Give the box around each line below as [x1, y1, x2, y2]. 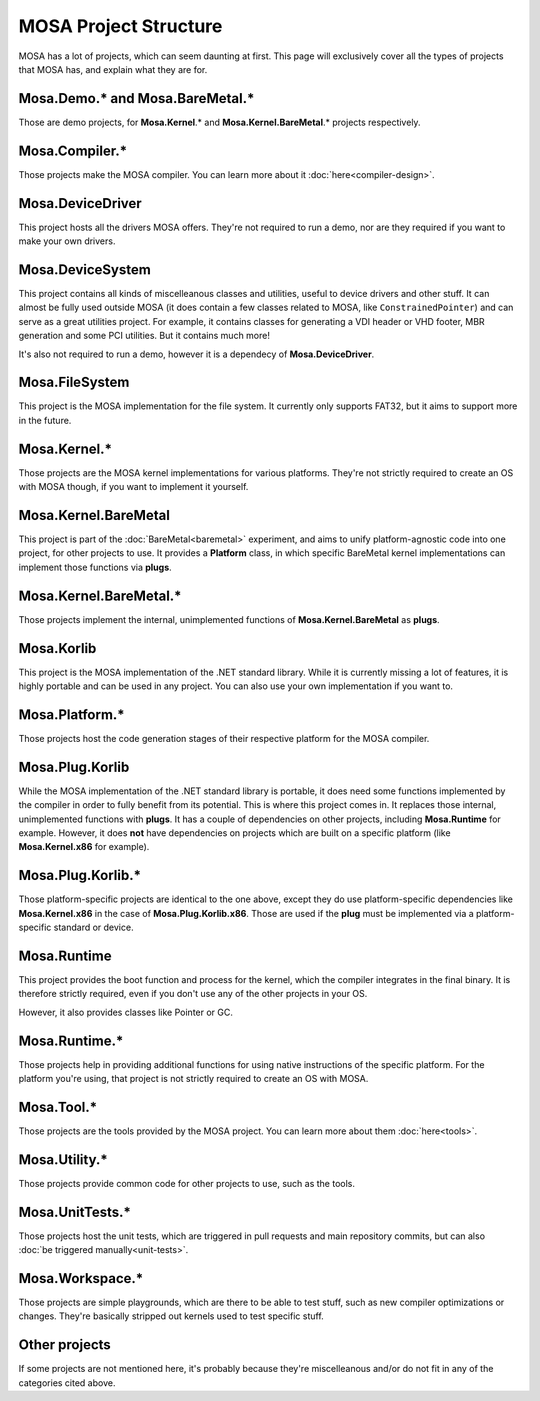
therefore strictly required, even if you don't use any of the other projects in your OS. [18, 988, 368, 1000]
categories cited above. [18, 1376, 116, 1389]
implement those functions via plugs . [18, 561, 172, 573]
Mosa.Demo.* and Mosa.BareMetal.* [18, 90, 255, 107]
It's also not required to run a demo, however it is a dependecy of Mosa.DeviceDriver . [18, 348, 375, 360]
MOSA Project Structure [18, 15, 223, 37]
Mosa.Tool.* [18, 1098, 98, 1115]
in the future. [18, 414, 72, 426]
